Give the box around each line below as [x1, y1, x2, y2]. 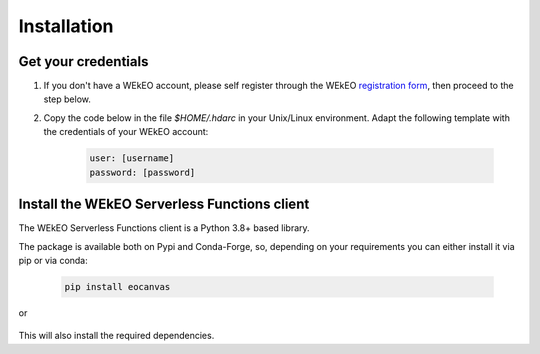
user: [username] [89, 153, 175, 164]
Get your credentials [18, 53, 149, 70]
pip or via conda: [18, 254, 89, 266]
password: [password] [89, 166, 196, 178]
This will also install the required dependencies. [18, 330, 215, 342]
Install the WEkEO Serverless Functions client [18, 196, 310, 213]
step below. [43, 93, 92, 105]
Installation [18, 15, 114, 37]
